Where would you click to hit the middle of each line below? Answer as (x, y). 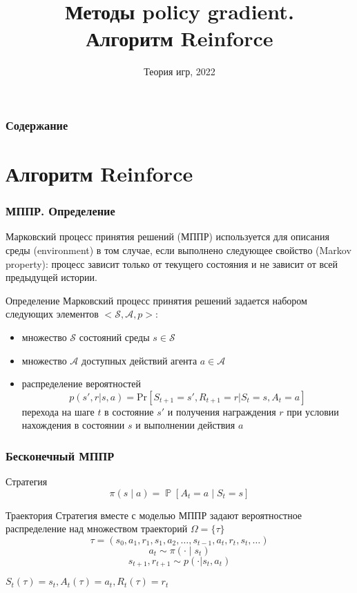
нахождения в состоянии (73, 425)
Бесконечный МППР (60, 455)
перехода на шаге (58, 411)
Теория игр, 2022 (180, 71)
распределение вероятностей (81, 383)
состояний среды (114, 337)
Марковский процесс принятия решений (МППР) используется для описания (168, 236)
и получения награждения (222, 411)
